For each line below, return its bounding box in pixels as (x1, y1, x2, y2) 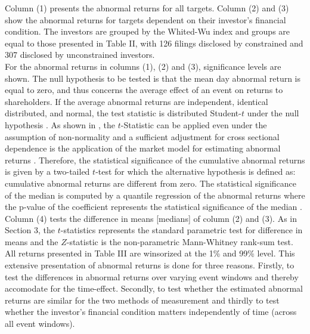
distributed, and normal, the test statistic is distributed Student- (5, 107, 241, 119)
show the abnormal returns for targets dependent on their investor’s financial (5, 13, 286, 26)
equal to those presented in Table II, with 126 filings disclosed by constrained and (5, 36, 303, 49)
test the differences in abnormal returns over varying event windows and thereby (5, 270, 299, 283)
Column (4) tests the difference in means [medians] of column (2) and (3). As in (5, 212, 297, 224)
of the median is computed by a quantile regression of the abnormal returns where (5, 188, 305, 201)
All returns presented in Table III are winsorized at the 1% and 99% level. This (5, 247, 295, 259)
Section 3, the (5, 224, 55, 236)
